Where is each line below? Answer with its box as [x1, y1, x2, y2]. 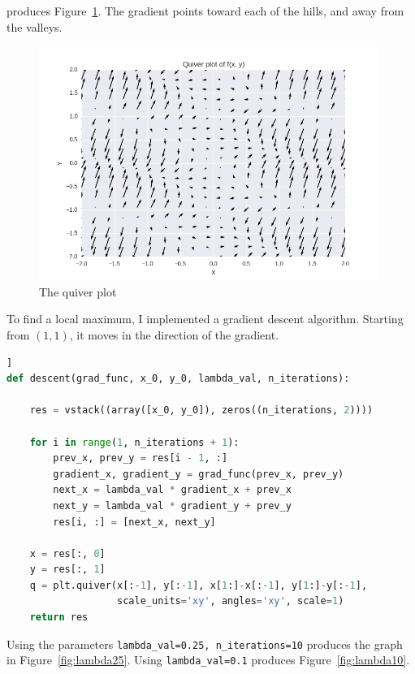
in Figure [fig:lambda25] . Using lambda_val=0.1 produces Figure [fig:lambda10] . [6, 651, 410, 668]
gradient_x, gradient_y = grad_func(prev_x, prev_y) [53, 468, 344, 480]
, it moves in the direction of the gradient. [69, 326, 279, 343]
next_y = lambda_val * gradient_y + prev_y [53, 499, 292, 512]
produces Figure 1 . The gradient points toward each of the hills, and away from [6, 2, 404, 19]
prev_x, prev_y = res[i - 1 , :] [53, 452, 228, 464]
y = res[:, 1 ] [29, 564, 106, 576]
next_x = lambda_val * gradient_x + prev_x [53, 484, 292, 496]
